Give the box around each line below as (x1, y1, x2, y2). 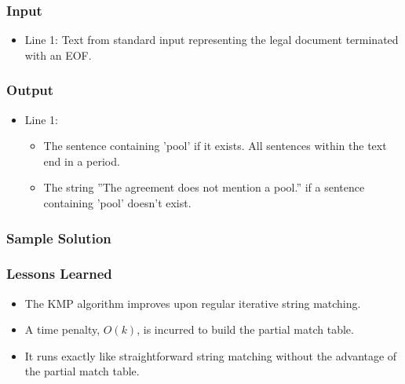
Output (6, 80, 54, 100)
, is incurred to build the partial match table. (137, 321, 354, 338)
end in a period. (43, 152, 120, 169)
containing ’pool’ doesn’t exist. (43, 195, 192, 210)
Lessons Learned (6, 264, 112, 283)
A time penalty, (24, 321, 100, 338)
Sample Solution (6, 228, 111, 247)
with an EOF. (24, 46, 92, 63)
